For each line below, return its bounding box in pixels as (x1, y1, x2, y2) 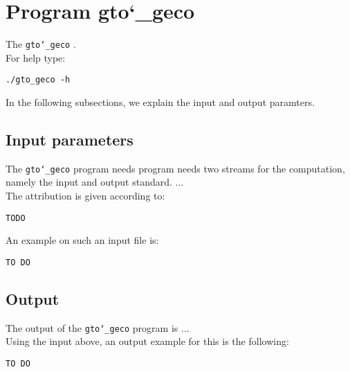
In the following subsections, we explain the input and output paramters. (6, 95, 315, 109)
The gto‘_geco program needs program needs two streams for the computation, (6, 161, 345, 175)
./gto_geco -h (6, 75, 71, 85)
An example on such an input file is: (6, 233, 159, 247)
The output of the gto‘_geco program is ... (6, 320, 190, 335)
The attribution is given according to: (6, 188, 165, 203)
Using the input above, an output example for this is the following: (6, 334, 289, 348)
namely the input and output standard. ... (6, 175, 184, 189)
